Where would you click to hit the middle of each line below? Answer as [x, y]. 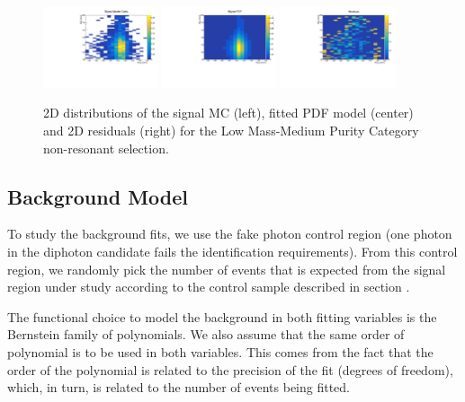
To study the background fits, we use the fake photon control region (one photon [230, 234]
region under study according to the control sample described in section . [209, 287]
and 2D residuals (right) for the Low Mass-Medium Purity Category [231, 131]
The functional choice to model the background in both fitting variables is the [222, 316]
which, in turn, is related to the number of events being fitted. [179, 387]
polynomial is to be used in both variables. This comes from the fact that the [220, 352]
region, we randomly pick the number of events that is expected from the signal [227, 269]
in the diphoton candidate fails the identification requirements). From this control [232, 252]
